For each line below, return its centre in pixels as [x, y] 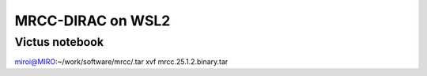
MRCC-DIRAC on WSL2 [93, 21]
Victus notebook [59, 42]
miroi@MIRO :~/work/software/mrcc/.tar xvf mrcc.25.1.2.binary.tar [121, 62]
